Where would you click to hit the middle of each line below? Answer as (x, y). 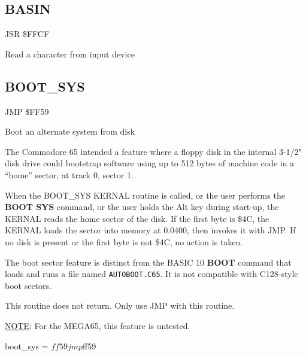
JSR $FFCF (27, 34)
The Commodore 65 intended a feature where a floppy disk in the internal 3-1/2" (153, 151)
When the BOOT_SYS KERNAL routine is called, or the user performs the (145, 195)
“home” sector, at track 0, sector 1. (69, 174)
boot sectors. (28, 285)
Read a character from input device (70, 54)
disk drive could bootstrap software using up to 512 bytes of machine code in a (150, 163)
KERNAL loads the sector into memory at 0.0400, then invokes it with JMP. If (150, 230)
